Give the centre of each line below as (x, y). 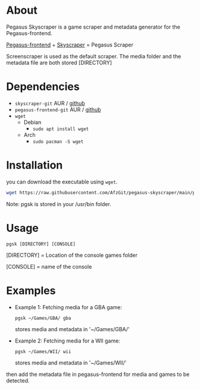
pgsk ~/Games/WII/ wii (43, 351)
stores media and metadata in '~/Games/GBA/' (72, 329)
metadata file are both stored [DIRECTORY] (59, 63)
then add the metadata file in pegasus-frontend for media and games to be (98, 374)
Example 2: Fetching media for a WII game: (67, 341)
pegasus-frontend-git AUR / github (58, 109)
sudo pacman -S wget (58, 141)
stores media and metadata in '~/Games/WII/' (71, 362)
